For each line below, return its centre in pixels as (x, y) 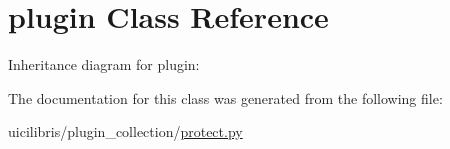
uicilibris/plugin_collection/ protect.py (125, 131)
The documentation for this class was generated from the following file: (225, 97)
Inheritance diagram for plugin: (104, 64)
